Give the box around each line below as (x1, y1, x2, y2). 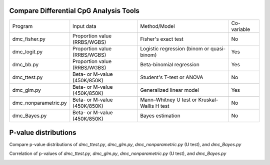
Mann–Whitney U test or (140, 96, 197, 103)
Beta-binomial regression (140, 61, 199, 68)
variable (231, 25, 250, 32)
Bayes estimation (140, 112, 180, 119)
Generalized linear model (140, 86, 199, 93)
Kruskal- (198, 96, 218, 103)
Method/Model (140, 22, 175, 29)
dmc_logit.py (12, 48, 42, 55)
